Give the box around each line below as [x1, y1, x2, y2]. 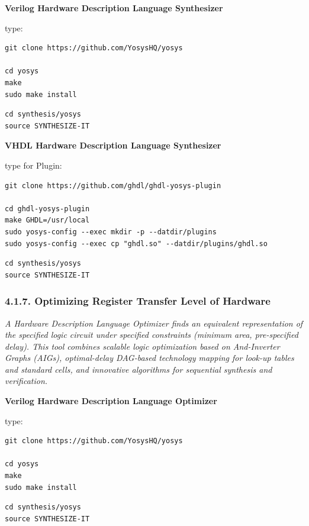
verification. [5, 375, 48, 387]
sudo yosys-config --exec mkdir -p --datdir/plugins [5, 227, 217, 236]
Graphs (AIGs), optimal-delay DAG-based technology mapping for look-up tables [5, 351, 294, 364]
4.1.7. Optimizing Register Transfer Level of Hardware [5, 293, 271, 308]
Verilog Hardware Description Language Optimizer [5, 395, 217, 407]
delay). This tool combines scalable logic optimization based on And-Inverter [5, 340, 280, 352]
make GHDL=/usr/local [5, 216, 90, 225]
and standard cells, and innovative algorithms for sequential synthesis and [5, 363, 272, 375]
